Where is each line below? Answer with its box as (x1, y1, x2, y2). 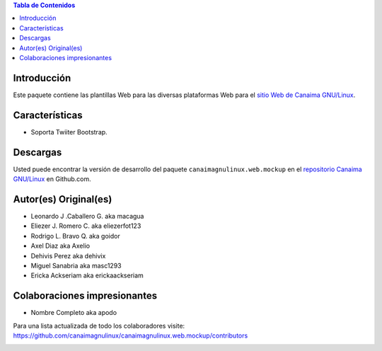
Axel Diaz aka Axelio (30, 241, 91, 251)
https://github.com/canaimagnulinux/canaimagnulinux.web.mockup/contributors (13, 331, 248, 340)
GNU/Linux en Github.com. (13, 175, 91, 183)
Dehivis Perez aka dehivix (30, 251, 106, 260)
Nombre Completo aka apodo (30, 309, 117, 317)
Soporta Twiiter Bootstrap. (30, 127, 108, 136)
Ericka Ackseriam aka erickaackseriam (30, 271, 144, 280)
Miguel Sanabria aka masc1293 (30, 261, 122, 270)
